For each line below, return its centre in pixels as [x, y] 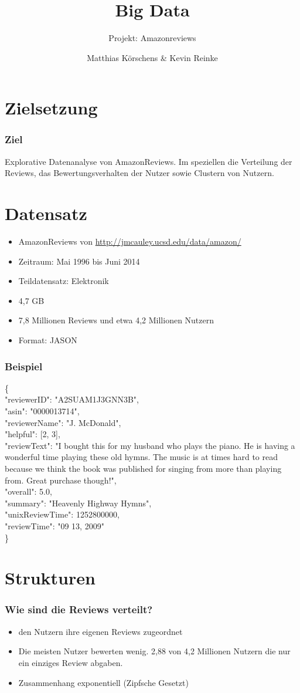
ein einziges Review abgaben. [71, 662]
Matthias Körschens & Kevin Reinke [152, 57]
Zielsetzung [51, 108]
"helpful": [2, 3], [33, 434]
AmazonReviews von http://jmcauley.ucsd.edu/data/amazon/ [130, 241]
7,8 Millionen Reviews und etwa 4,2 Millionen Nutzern [116, 320]
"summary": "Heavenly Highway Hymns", [78, 503]
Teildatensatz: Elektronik [64, 281]
